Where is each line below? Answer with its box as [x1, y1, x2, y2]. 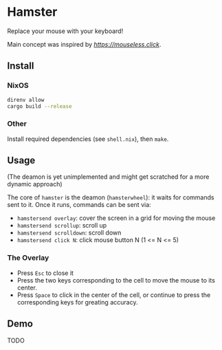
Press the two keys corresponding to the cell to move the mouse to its [16, 276, 215, 284]
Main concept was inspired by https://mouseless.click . [7, 40, 162, 48]
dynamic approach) [7, 180, 63, 188]
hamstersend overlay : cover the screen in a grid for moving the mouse [16, 214, 216, 222]
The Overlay [7, 253, 49, 263]
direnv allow [7, 96, 45, 103]
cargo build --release [7, 102, 72, 110]
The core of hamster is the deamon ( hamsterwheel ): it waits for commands [7, 193, 214, 201]
